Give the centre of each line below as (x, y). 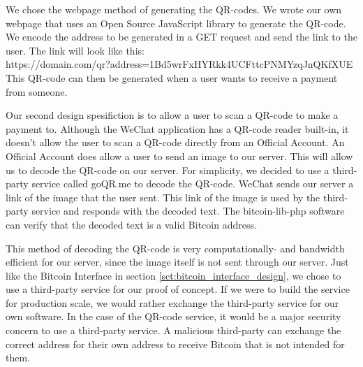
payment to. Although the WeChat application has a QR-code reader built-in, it (177, 128)
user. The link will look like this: (75, 50)
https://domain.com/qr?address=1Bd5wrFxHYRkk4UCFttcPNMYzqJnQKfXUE (179, 64)
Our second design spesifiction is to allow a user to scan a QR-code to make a (172, 115)
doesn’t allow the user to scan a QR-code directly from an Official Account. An (175, 142)
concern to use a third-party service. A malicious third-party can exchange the (173, 330)
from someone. (37, 91)
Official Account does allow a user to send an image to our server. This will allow (179, 156)
